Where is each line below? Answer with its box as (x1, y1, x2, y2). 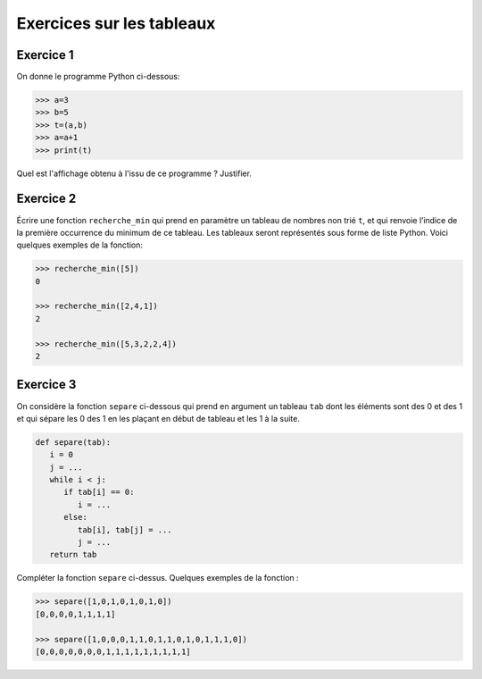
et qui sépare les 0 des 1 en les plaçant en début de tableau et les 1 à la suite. (16, 413, 301, 423)
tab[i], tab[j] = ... (77, 524, 173, 535)
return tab (49, 549, 97, 560)
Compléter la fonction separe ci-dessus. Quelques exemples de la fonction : (16, 573, 299, 583)
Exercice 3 (16, 377, 77, 392)
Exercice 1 (16, 47, 75, 63)
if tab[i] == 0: (63, 487, 135, 498)
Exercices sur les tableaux (16, 13, 216, 33)
